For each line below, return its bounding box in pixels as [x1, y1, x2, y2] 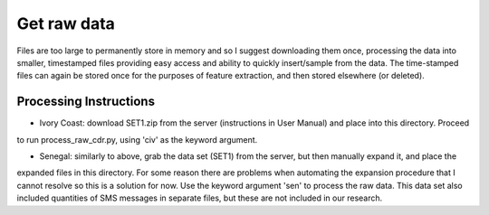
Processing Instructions [16, 94, 156, 109]
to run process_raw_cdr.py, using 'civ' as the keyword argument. [16, 134, 258, 145]
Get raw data [16, 14, 115, 33]
